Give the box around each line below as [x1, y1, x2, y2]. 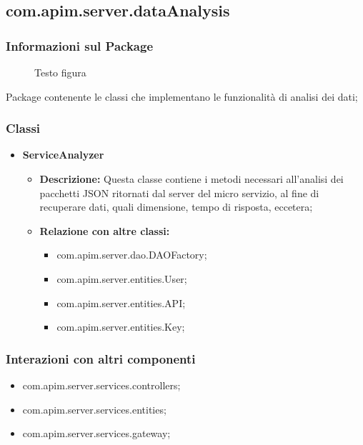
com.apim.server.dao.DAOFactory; [56, 247, 207, 262]
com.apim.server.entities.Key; [56, 319, 185, 334]
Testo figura [34, 65, 86, 79]
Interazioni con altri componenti [6, 349, 196, 367]
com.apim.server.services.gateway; [22, 426, 171, 441]
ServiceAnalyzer [22, 147, 104, 162]
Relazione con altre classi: [39, 223, 170, 238]
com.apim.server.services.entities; [22, 401, 166, 416]
